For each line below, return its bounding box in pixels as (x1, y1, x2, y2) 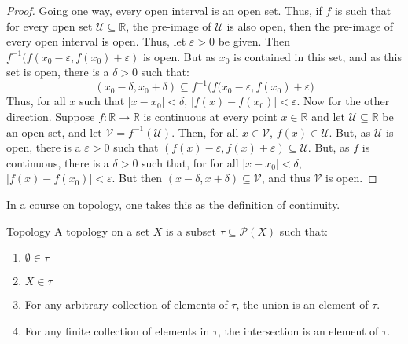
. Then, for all (171, 123, 239, 140)
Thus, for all (6, 93, 66, 109)
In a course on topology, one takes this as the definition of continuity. (6, 196, 340, 213)
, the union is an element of (236, 296, 369, 313)
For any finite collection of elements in (24, 322, 210, 339)
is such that (334, 2, 391, 18)
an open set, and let (6, 123, 102, 140)
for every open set (6, 17, 93, 34)
